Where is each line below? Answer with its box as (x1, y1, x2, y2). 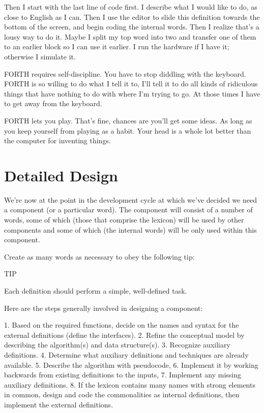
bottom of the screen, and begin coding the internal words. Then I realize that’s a (4, 21, 259, 32)
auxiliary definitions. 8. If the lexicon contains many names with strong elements (4, 379, 255, 390)
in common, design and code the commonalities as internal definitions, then (4, 389, 240, 400)
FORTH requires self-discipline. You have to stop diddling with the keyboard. (4, 68, 246, 79)
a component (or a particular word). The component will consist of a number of (4, 204, 253, 215)
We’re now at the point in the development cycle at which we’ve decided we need (4, 194, 257, 205)
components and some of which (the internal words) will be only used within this (4, 224, 257, 235)
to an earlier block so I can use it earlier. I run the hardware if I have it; (4, 41, 229, 52)
